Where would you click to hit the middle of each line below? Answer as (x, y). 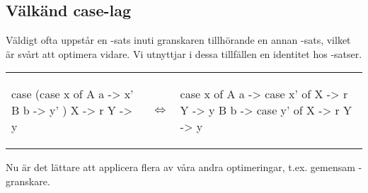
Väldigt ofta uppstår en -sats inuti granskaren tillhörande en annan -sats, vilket (178, 40)
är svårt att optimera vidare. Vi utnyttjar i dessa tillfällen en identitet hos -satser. (184, 53)
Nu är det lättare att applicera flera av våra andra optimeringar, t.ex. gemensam (180, 167)
